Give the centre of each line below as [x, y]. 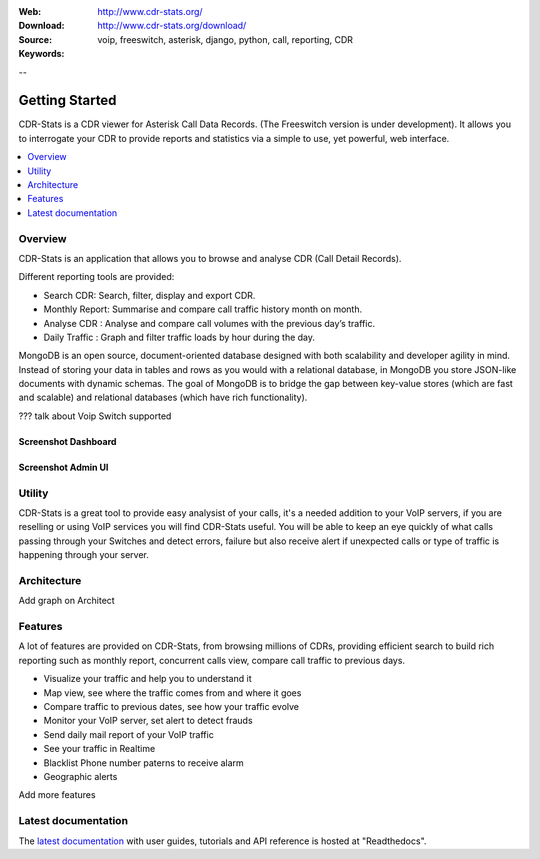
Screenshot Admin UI [63, 467]
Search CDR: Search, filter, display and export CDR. [149, 295]
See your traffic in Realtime [99, 749]
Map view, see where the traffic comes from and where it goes [172, 692]
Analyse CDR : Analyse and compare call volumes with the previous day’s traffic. [209, 323]
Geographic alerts [80, 776]
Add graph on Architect [66, 601]
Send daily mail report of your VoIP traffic [128, 734]
